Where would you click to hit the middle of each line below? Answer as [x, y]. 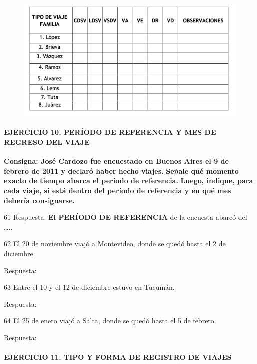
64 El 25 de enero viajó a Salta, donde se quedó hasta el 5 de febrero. [110, 320]
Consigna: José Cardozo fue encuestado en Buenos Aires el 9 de [116, 161]
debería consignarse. [40, 200]
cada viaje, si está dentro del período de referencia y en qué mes [118, 190]
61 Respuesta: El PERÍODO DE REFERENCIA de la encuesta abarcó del [126, 217]
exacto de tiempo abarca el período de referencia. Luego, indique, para [128, 181]
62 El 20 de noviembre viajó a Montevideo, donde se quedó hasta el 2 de [115, 243]
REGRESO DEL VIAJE [47, 142]
